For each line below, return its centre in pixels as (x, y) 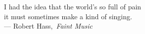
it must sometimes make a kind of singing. (68, 16)
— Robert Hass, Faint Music (48, 26)
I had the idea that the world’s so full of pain (73, 6)
